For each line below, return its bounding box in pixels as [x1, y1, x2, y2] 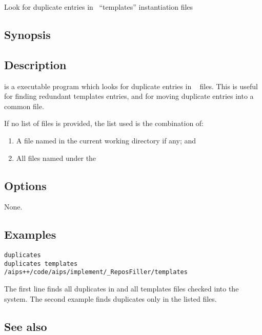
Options [4, 177, 47, 193]
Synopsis [4, 26, 51, 42]
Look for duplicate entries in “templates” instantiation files [4, 2, 193, 12]
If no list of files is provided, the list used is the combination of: [4, 118, 204, 129]
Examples [4, 226, 56, 242]
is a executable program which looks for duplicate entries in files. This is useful [4, 80, 258, 91]
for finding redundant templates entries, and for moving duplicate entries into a [4, 91, 254, 101]
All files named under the [16, 152, 96, 163]
